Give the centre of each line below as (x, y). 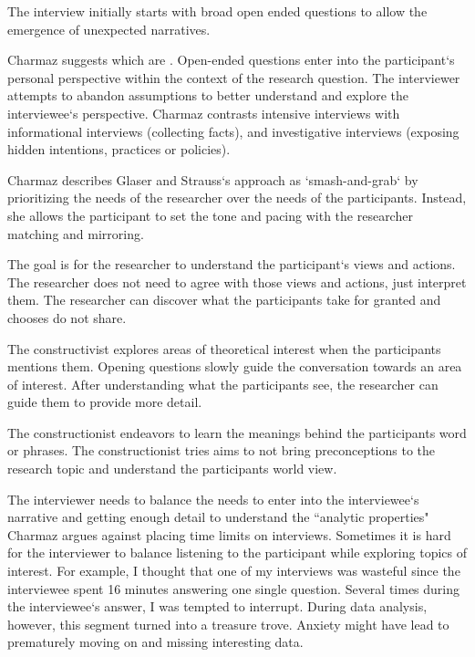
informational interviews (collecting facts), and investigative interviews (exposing (233, 131)
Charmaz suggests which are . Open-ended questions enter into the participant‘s (231, 60)
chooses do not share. (67, 317)
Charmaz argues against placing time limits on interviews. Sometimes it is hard (229, 534)
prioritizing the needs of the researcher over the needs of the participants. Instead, (237, 198)
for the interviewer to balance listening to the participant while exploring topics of (237, 553)
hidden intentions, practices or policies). (119, 149)
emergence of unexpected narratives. (109, 29)
